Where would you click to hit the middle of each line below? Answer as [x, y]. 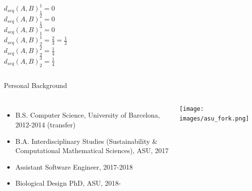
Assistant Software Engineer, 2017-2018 [74, 166]
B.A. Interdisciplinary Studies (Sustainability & [86, 141]
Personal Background [36, 85]
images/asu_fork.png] [214, 119]
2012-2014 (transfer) [45, 124]
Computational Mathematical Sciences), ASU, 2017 [92, 150]
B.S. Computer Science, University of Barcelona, [88, 115]
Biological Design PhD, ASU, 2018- [68, 183]
